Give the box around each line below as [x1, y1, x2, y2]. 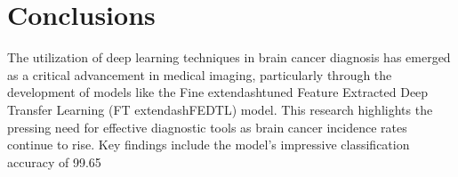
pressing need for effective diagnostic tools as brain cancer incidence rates [7, 117, 407, 136]
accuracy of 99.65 [7, 152, 101, 171]
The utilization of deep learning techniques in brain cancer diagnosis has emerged [7, 48, 451, 67]
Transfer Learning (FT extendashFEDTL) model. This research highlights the [7, 100, 433, 118]
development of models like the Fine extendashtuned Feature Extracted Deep [7, 83, 429, 101]
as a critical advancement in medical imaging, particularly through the [7, 65, 392, 84]
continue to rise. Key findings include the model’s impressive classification [7, 135, 410, 154]
